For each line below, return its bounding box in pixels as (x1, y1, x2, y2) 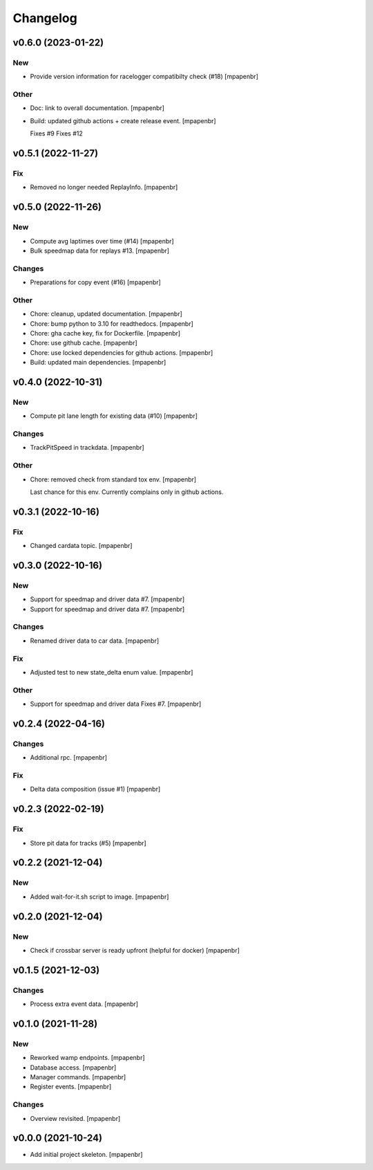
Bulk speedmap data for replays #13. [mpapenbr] (30, 246, 169, 255)
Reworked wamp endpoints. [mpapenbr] (30, 1054, 145, 1062)
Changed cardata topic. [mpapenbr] (30, 542, 133, 550)
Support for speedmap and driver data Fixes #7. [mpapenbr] (30, 700, 202, 709)
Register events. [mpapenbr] (30, 1083, 112, 1091)
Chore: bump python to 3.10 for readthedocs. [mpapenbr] (30, 319, 193, 328)
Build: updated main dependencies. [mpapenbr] (30, 358, 166, 367)
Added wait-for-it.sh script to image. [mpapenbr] (30, 893, 169, 901)
